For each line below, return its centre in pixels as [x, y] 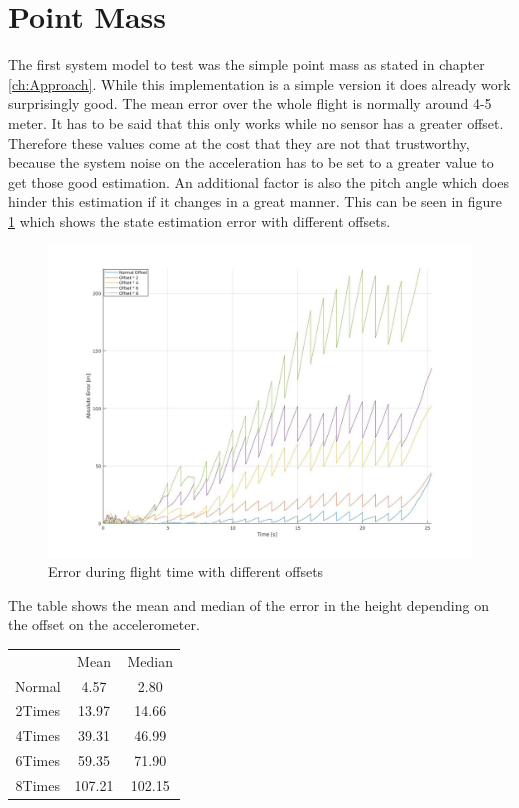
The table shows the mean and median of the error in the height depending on [248, 604]
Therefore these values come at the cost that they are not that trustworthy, [239, 142]
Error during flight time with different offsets [186, 571]
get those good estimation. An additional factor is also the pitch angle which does [258, 181]
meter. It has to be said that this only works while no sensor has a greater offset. [256, 122]
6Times [37, 760]
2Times [37, 710]
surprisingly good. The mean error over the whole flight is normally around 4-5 [250, 103]
